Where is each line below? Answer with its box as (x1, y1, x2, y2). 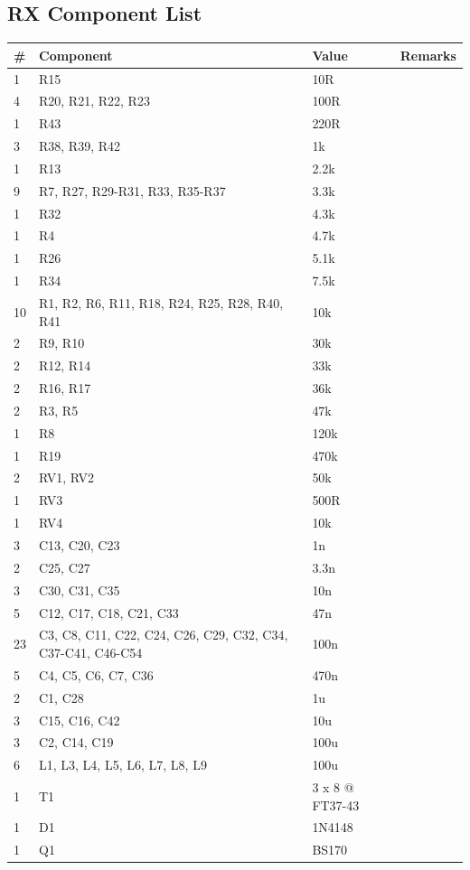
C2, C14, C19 (39, 733, 114, 752)
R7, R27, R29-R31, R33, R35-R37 (39, 181, 226, 200)
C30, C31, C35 (39, 580, 120, 599)
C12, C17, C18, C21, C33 (39, 603, 179, 622)
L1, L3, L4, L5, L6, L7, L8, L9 (39, 755, 207, 774)
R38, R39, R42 (39, 136, 121, 155)
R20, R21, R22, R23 (39, 91, 150, 110)
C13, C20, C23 (39, 536, 120, 555)
